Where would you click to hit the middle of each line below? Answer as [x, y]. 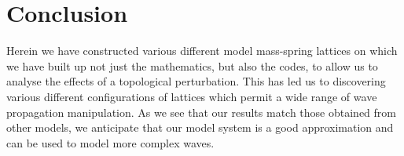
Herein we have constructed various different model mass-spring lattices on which [202, 51]
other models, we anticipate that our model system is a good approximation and [200, 127]
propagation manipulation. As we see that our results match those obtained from [201, 112]
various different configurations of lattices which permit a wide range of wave [192, 96]
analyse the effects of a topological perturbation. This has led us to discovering [196, 81]
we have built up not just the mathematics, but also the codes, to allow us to [192, 65]
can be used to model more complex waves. [110, 142]
